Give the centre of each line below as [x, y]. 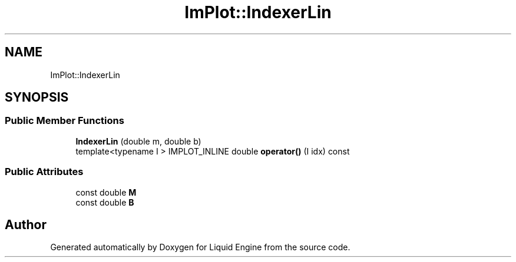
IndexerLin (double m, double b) [138, 141]
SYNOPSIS [37, 98]
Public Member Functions [64, 121]
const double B [105, 202]
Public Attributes [44, 172]
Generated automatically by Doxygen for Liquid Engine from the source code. [200, 247]
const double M [106, 192]
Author [26, 224]
